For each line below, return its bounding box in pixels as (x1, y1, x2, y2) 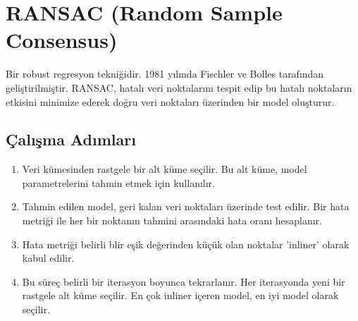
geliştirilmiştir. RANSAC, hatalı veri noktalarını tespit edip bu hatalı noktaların (6, 80, 352, 95)
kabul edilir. (22, 250, 75, 265)
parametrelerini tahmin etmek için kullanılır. (22, 175, 215, 190)
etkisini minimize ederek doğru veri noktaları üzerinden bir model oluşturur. (6, 94, 335, 109)
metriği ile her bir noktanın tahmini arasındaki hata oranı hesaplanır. (22, 213, 322, 228)
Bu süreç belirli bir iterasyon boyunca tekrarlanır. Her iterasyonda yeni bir (22, 274, 345, 289)
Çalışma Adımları (6, 128, 136, 150)
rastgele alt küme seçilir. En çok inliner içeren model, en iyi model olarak (22, 288, 339, 303)
